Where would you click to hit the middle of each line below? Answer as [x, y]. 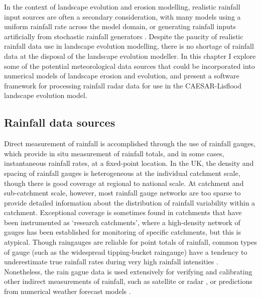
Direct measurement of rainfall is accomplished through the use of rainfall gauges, [130, 143]
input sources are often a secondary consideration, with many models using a [122, 16]
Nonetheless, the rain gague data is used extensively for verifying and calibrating [128, 271]
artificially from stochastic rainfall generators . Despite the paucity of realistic [124, 36]
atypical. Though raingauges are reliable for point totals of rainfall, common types [130, 242]
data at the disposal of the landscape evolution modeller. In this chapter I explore [130, 56]
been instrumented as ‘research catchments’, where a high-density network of [122, 222]
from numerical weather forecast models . [68, 291]
